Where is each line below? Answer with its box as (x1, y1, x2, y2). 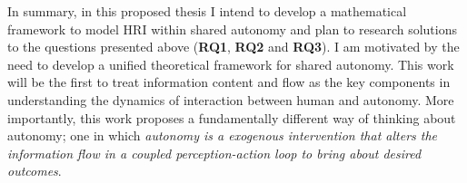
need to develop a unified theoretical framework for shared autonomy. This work (7, 54, 454, 73)
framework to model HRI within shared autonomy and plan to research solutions (7, 19, 457, 38)
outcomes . (7, 161, 62, 180)
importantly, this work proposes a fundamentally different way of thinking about (7, 108, 456, 127)
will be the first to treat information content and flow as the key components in (7, 72, 451, 91)
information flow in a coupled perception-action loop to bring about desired (7, 143, 422, 162)
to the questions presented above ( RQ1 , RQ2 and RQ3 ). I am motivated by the (7, 37, 460, 56)
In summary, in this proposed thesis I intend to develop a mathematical (7, 2, 407, 20)
